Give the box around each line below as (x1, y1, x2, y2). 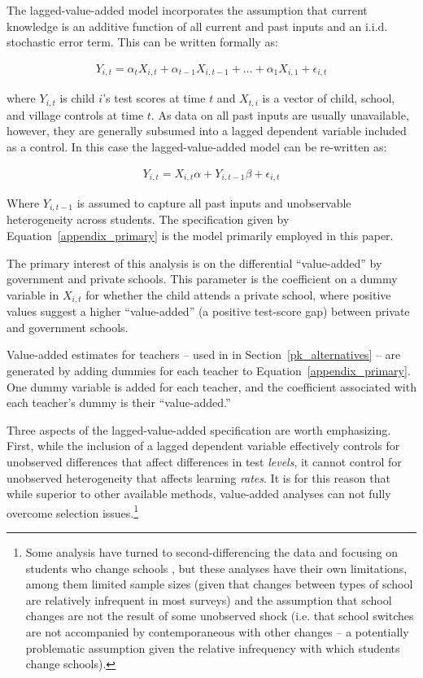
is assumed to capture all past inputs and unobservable (76, 194, 351, 211)
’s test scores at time (102, 90, 206, 107)
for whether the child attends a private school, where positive (85, 286, 391, 303)
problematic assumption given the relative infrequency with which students (25, 639, 400, 656)
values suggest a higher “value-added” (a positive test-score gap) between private (7, 303, 410, 320)
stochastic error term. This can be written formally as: (7, 33, 278, 50)
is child (59, 90, 95, 107)
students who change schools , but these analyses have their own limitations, (25, 559, 408, 576)
